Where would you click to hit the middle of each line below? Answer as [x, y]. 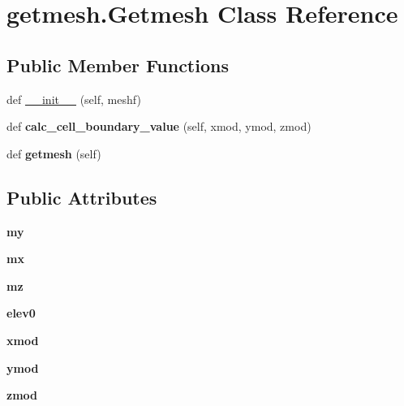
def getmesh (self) [54, 153]
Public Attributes [82, 197]
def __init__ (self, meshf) [74, 99]
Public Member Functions [118, 65]
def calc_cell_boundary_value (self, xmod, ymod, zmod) [159, 126]
